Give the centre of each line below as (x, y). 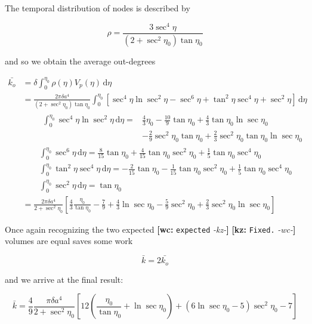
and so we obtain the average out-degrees (80, 61)
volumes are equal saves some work (69, 241)
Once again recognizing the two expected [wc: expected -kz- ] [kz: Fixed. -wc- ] (150, 229)
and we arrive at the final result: (64, 279)
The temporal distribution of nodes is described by (98, 8)
